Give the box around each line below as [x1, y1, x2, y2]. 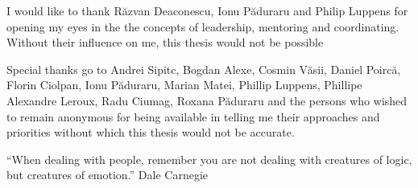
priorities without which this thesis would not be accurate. [6, 124, 295, 141]
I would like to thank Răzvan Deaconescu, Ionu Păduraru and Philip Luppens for [6, 2, 408, 18]
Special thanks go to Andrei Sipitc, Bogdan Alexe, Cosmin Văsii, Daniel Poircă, [6, 60, 401, 77]
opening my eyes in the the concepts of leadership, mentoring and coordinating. [6, 18, 399, 35]
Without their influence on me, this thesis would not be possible [6, 34, 324, 51]
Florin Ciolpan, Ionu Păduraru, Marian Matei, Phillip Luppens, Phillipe [6, 76, 362, 93]
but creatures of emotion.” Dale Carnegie [6, 166, 209, 183]
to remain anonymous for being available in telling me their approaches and [6, 108, 380, 125]
